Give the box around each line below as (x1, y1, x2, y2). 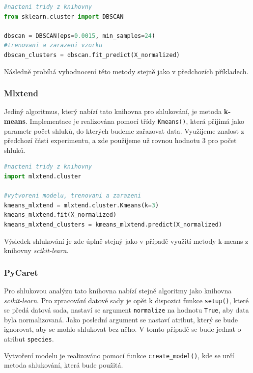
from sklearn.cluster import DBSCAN (4, 13, 124, 20)
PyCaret (4, 266, 38, 278)
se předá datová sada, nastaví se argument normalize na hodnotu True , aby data (4, 305, 249, 315)
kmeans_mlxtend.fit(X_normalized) (4, 211, 117, 219)
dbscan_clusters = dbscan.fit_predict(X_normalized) (4, 51, 180, 58)
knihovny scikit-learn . (4, 245, 69, 256)
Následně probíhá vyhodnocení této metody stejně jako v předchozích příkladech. (4, 66, 249, 76)
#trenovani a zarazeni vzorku (4, 42, 103, 49)
